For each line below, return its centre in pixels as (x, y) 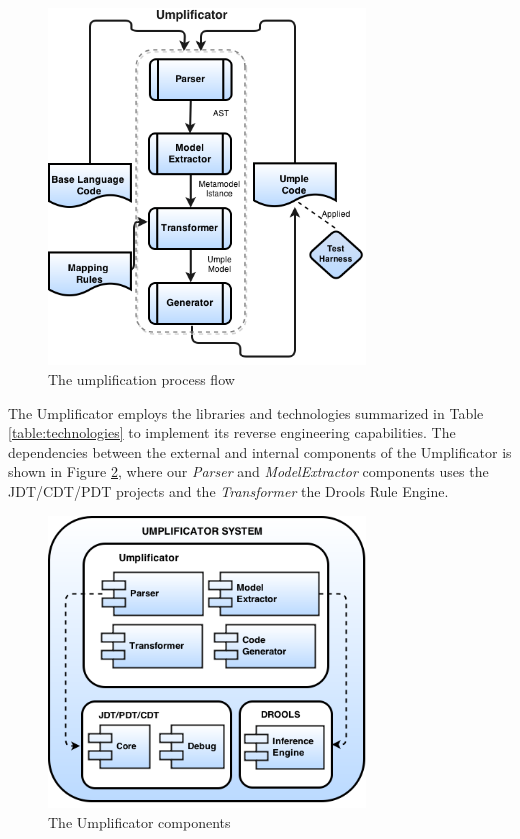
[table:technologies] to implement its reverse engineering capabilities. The (232, 432)
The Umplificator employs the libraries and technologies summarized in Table (246, 412)
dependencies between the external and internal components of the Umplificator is (260, 451)
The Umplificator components (139, 822)
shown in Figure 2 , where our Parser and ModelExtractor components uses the (248, 471)
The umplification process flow (141, 379)
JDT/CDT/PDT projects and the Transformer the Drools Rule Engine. (228, 491)
